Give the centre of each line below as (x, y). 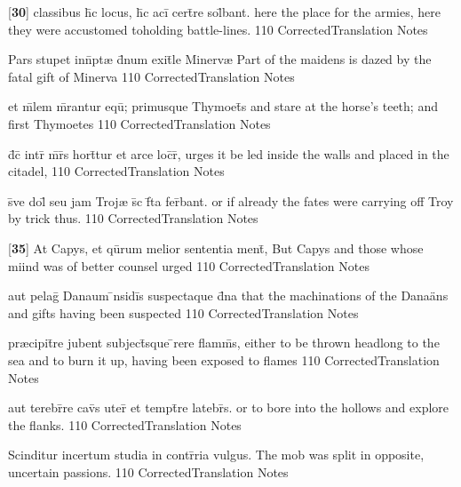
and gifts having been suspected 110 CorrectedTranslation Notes (183, 312)
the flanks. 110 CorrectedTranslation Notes (125, 424)
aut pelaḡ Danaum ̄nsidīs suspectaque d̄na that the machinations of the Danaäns (228, 295)
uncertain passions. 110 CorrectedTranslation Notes (148, 471)
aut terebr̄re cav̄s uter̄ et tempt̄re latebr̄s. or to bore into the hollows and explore (229, 407)
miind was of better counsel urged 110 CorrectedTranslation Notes (189, 265)
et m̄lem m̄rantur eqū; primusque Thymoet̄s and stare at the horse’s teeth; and (223, 106)
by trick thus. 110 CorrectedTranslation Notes (133, 218)
